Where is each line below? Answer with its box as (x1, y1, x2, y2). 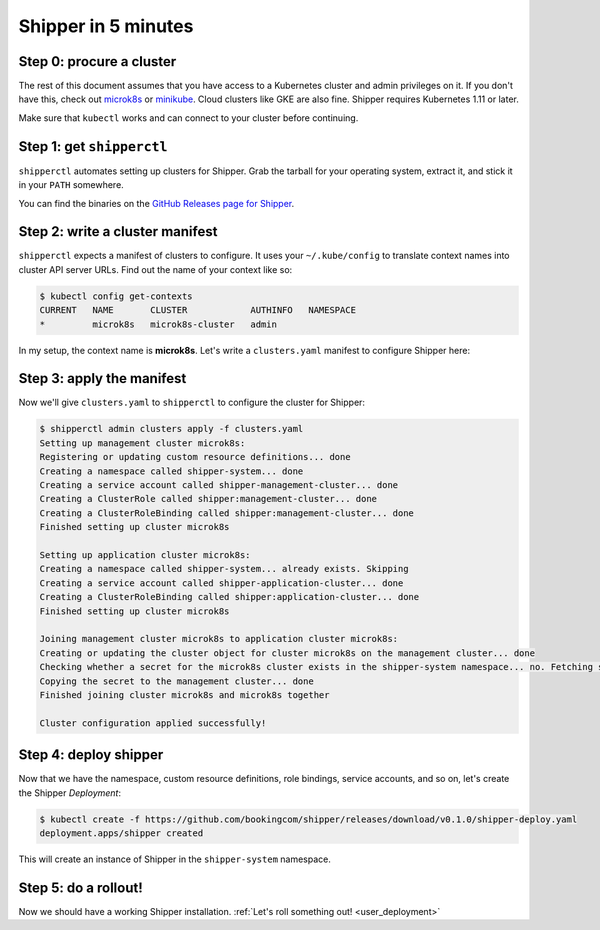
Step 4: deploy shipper (18, 746, 164, 764)
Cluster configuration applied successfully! (39, 717, 267, 729)
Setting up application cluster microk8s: (39, 549, 251, 560)
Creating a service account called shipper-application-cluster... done (39, 577, 404, 589)
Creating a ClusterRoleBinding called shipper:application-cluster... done (39, 591, 420, 603)
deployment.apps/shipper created (39, 827, 204, 839)
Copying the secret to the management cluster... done (39, 675, 314, 687)
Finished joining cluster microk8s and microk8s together (39, 689, 330, 700)
